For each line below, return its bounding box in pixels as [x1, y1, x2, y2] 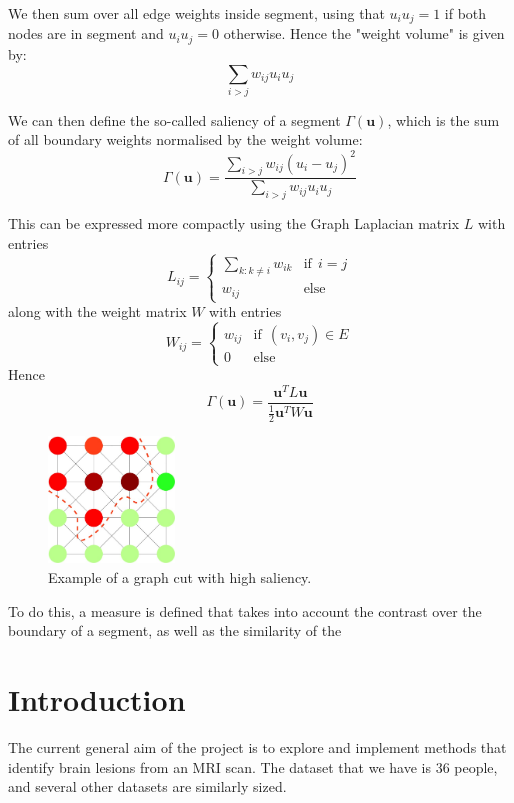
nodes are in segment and [8, 23, 164, 44]
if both [444, 3, 487, 23]
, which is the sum [387, 109, 500, 130]
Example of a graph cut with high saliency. [48, 567, 312, 587]
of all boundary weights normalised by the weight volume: [8, 129, 363, 150]
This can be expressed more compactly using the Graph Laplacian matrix [8, 213, 460, 234]
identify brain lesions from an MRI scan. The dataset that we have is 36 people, [8, 756, 498, 777]
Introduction [8, 678, 186, 719]
